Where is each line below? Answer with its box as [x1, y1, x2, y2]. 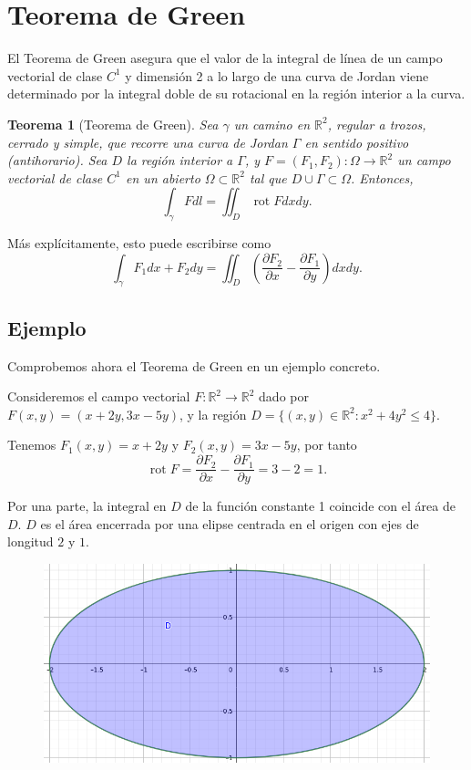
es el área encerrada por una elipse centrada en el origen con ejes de [40, 514, 419, 533]
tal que [249, 168, 287, 187]
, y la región [179, 404, 247, 423]
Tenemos [7, 435, 56, 454]
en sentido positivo [304, 132, 409, 151]
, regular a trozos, [327, 114, 426, 133]
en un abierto [126, 168, 200, 187]
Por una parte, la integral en [7, 496, 167, 515]
